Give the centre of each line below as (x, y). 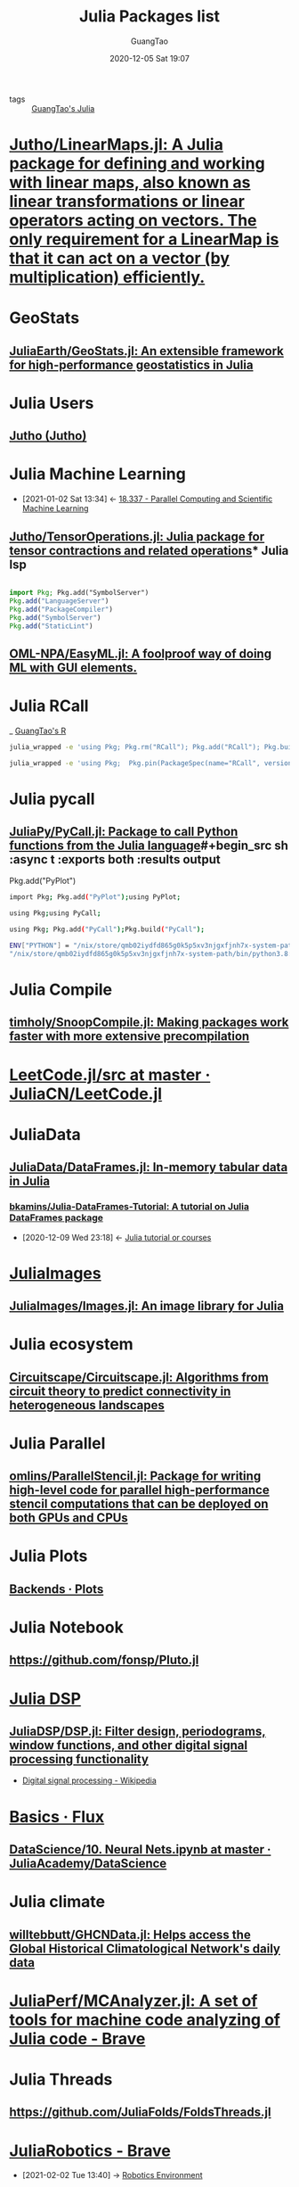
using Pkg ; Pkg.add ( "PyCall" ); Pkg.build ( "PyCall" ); (107, 929)
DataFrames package (57, 1217)
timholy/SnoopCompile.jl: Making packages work (149, 1023)
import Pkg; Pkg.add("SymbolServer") (79, 593)
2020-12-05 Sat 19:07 (149, 58)
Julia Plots (48, 1556)
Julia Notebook (67, 1627)
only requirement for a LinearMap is (144, 239)
